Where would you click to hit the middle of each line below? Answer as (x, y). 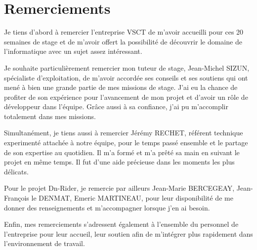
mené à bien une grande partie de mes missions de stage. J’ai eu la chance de (121, 87)
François (17, 198)
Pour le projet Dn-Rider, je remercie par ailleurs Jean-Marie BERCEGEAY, (119, 188)
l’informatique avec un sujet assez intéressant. (73, 51)
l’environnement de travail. (44, 243)
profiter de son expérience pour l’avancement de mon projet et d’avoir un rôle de (126, 97)
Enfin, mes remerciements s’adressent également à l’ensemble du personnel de (121, 224)
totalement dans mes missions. (50, 116)
